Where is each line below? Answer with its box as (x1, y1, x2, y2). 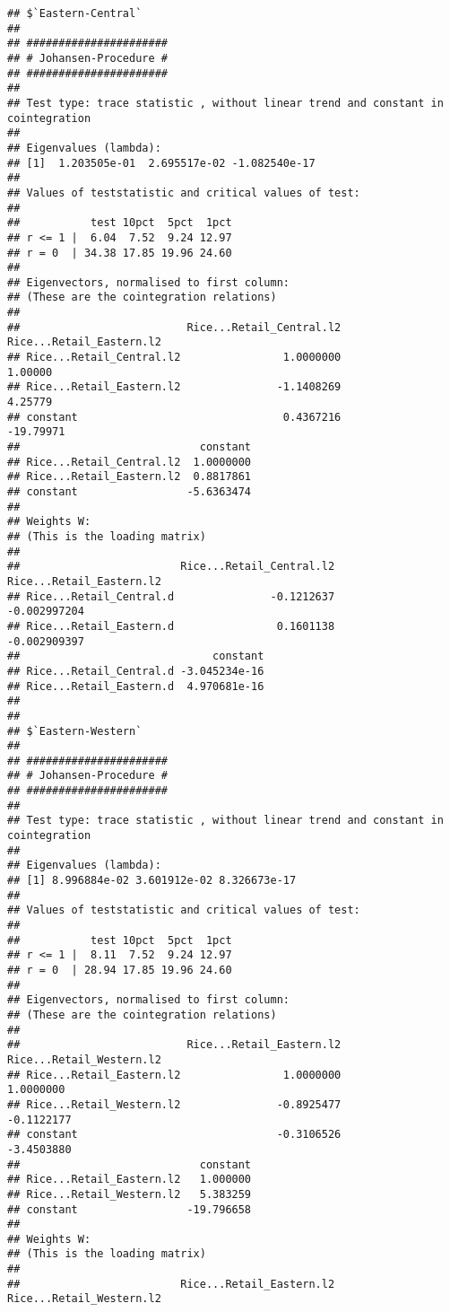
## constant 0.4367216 (7, 410, 342, 424)
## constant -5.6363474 (7, 485, 252, 498)
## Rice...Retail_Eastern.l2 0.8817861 (7, 470, 252, 484)
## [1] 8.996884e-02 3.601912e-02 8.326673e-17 (7, 874, 297, 888)
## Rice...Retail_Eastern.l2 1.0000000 (7, 1068, 342, 1081)
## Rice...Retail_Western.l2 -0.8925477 (7, 1098, 342, 1111)
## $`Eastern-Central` (7, 7, 143, 20)
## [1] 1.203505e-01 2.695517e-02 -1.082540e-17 (7, 156, 316, 170)
